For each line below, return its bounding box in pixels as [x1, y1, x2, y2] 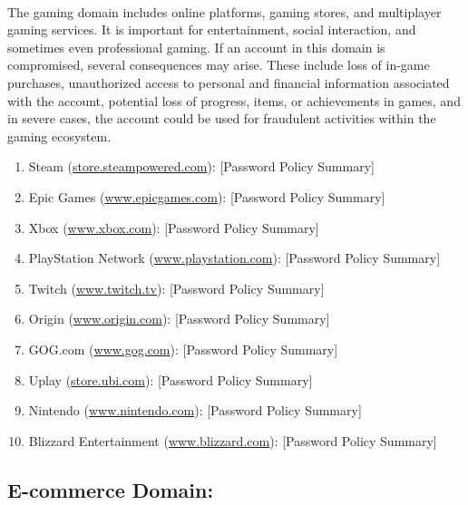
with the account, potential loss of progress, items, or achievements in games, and [7, 91, 461, 110]
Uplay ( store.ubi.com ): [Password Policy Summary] [28, 370, 313, 389]
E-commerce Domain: [7, 475, 214, 503]
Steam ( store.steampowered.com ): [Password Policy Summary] [28, 157, 375, 176]
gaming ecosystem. [7, 126, 112, 145]
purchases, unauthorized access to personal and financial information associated [7, 73, 450, 92]
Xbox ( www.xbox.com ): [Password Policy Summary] [28, 218, 319, 237]
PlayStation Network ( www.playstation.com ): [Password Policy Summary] [28, 248, 441, 267]
